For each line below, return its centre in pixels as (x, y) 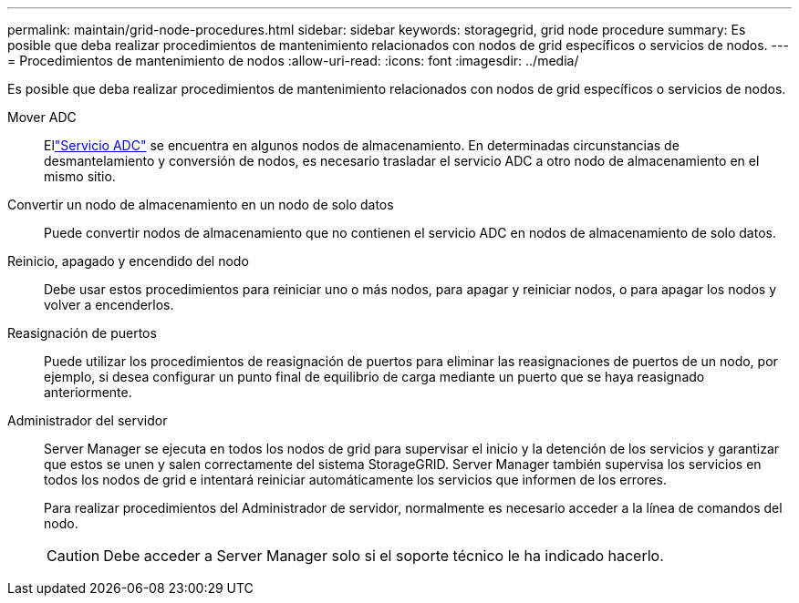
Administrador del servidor (88, 420)
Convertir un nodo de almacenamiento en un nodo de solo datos (201, 204)
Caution (73, 556)
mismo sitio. (80, 176)
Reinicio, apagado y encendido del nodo (128, 261)
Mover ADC (42, 117)
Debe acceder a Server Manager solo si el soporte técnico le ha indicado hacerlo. (384, 556)
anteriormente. (88, 392)
